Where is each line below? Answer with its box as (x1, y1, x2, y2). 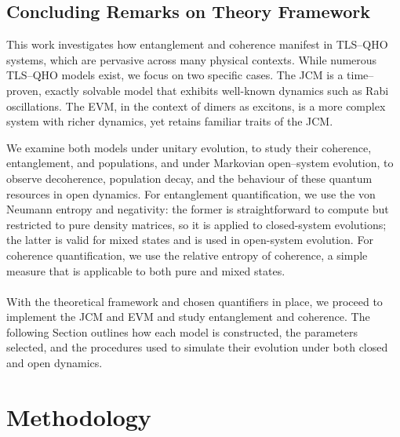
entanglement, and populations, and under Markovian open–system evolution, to (6, 155, 394, 171)
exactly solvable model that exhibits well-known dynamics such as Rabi (45, 82, 389, 98)
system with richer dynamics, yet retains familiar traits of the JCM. (6, 113, 333, 129)
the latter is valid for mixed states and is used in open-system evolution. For (6, 231, 373, 248)
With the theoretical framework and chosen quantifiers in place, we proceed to (6, 293, 383, 309)
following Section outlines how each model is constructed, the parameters (6, 323, 358, 340)
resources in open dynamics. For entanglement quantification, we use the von (6, 185, 376, 202)
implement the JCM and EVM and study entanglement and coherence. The (6, 308, 370, 325)
